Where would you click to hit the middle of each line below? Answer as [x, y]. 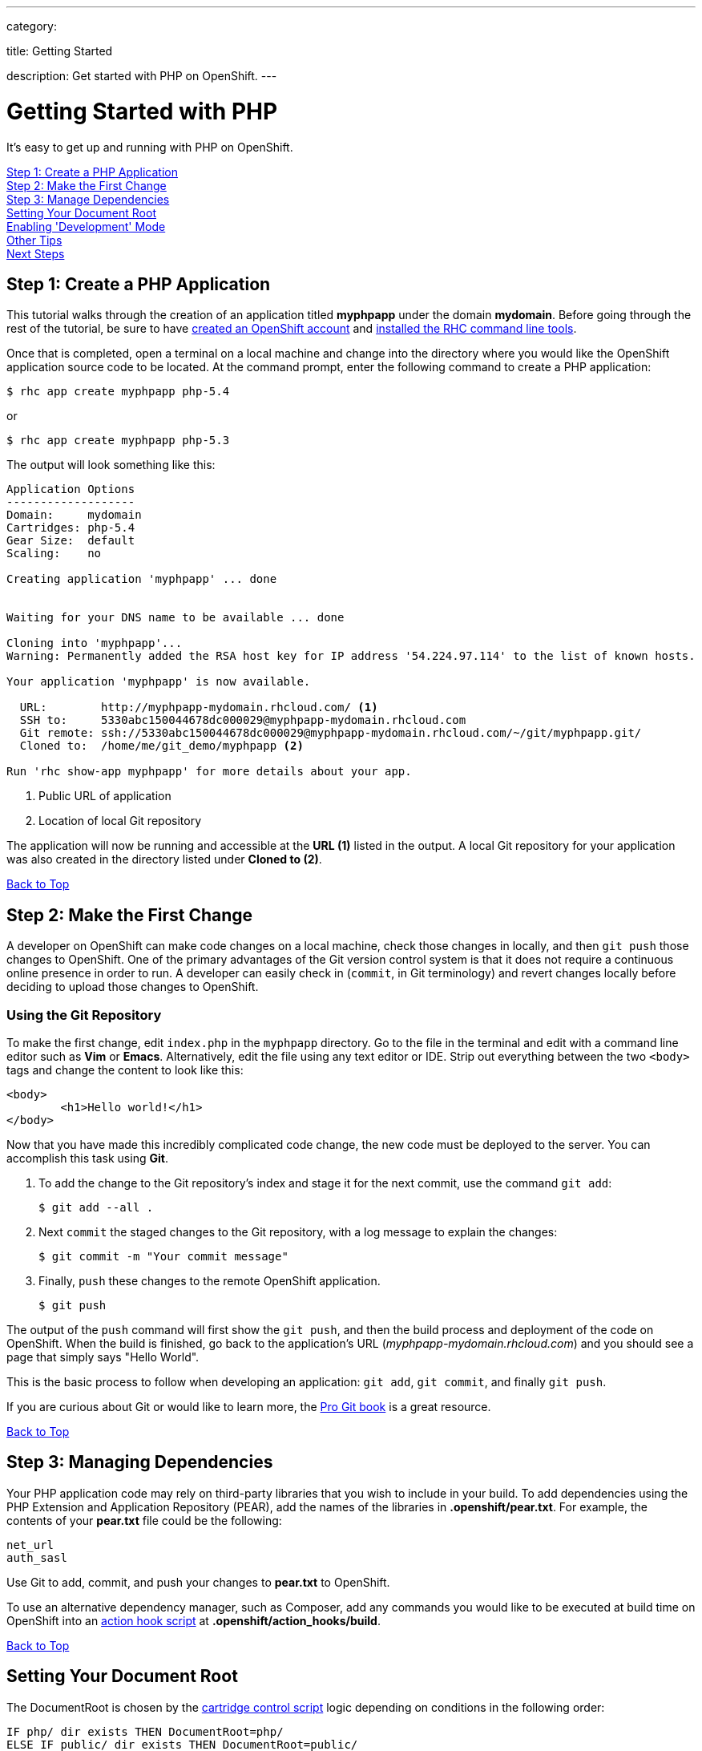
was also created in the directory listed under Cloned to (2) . [164, 859]
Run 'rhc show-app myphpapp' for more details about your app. [209, 772]
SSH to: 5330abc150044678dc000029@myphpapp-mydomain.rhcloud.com [243, 720]
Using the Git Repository [84, 1015]
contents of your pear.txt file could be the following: [144, 1520]
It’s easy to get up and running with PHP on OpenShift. [150, 147]
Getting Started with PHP [142, 111]
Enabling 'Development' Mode [86, 226]
